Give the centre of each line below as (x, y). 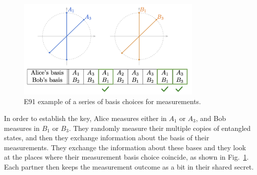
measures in (22, 128)
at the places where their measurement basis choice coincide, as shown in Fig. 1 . (127, 157)
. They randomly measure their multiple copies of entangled (160, 128)
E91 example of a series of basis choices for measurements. (112, 101)
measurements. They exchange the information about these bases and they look (125, 147)
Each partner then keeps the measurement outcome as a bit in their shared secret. (129, 166)
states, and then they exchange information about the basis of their (107, 138)
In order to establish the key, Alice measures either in (85, 118)
